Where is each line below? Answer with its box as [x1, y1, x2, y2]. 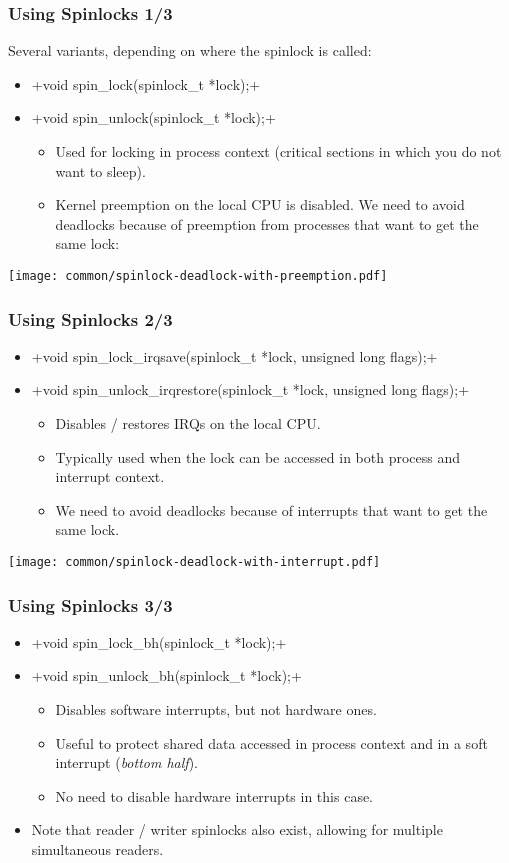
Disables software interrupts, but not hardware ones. [55, 699, 377, 720]
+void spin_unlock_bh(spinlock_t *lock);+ [31, 665, 302, 686]
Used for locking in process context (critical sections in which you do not [55, 141, 502, 161]
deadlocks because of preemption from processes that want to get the [55, 213, 479, 234]
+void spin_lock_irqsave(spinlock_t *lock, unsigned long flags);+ [31, 345, 438, 366]
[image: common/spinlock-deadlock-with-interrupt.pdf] [8, 555, 381, 569]
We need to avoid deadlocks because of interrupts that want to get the [55, 499, 488, 520]
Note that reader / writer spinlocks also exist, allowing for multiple [31, 819, 443, 840]
